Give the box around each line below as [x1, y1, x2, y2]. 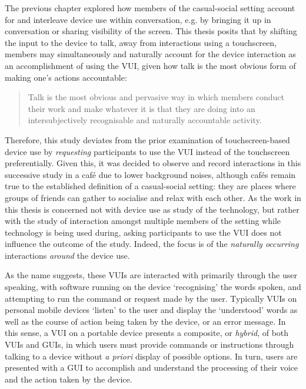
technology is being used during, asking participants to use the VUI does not [5, 226, 282, 238]
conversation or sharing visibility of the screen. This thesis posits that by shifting [5, 25, 297, 37]
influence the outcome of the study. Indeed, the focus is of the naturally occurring [5, 238, 299, 250]
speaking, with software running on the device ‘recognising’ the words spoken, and [5, 281, 301, 293]
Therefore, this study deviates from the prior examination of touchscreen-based [5, 133, 290, 146]
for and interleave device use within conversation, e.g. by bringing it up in [5, 13, 271, 25]
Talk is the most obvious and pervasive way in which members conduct [28, 91, 284, 103]
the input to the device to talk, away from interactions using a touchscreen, [5, 36, 277, 48]
